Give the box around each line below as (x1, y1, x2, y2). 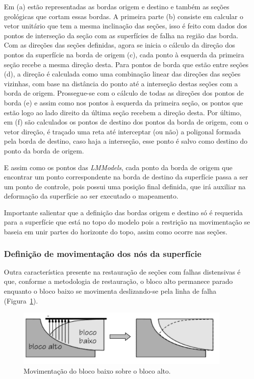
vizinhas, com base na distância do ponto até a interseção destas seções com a (4, 78, 238, 88)
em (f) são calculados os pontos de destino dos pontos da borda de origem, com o (4, 117, 248, 127)
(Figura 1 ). (4, 295, 38, 305)
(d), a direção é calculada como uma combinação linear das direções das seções (4, 69, 241, 79)
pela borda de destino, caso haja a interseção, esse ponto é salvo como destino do (4, 136, 248, 146)
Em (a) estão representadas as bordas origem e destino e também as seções (4, 1, 229, 11)
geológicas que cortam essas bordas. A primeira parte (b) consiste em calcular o (4, 11, 243, 21)
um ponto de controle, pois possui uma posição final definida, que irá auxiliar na (4, 181, 246, 191)
